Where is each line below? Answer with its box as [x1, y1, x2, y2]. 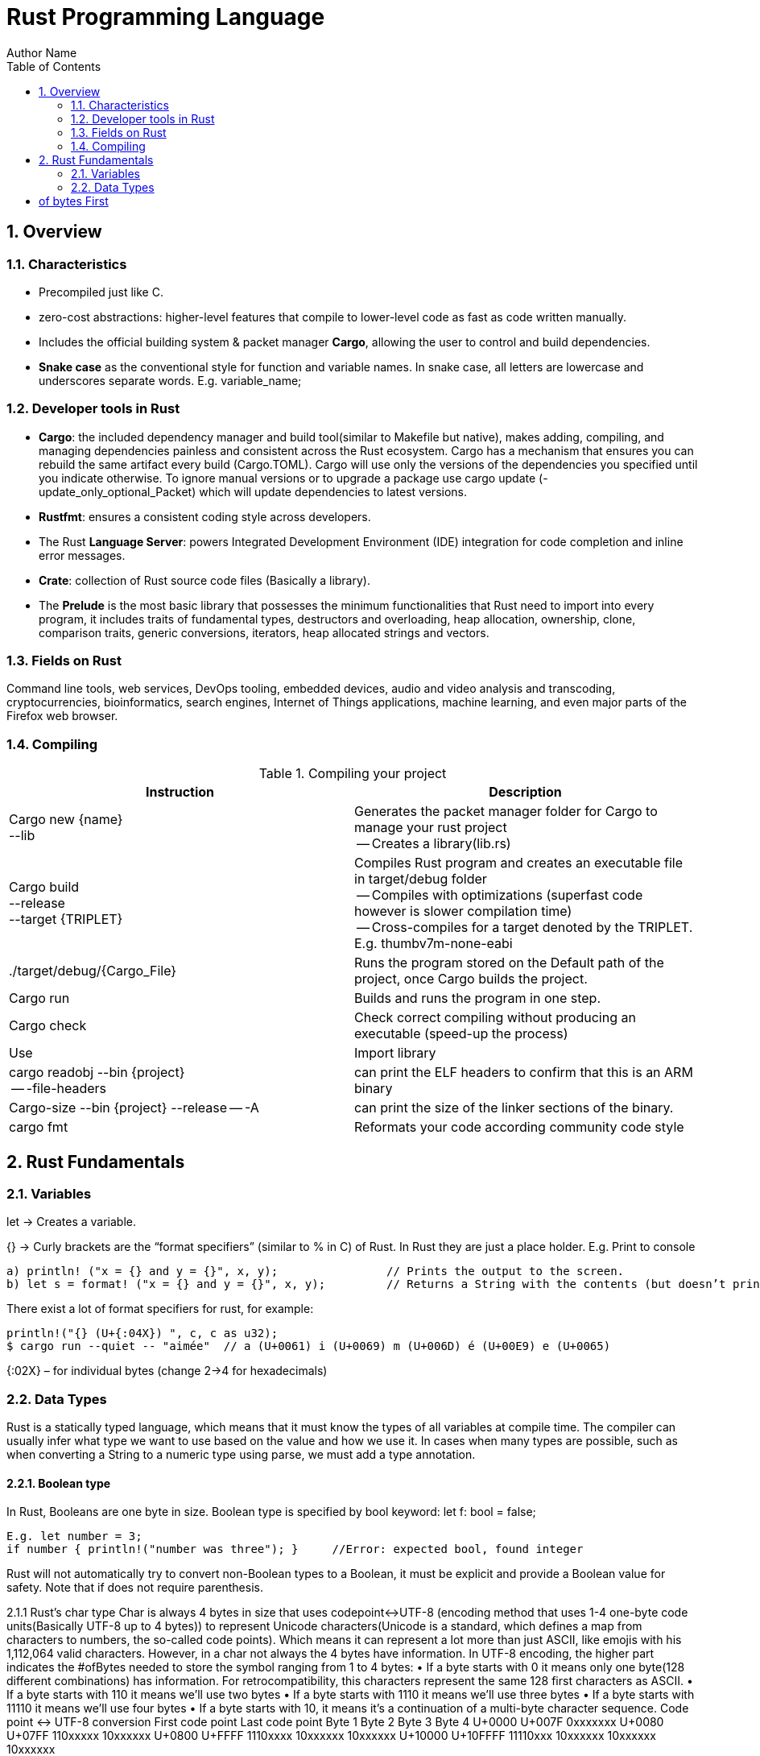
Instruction [145, 784, 215, 801]
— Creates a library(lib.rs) [356, 835, 511, 852]
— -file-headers [10, 1080, 107, 1097]
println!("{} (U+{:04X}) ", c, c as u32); [6, 1327, 279, 1340]
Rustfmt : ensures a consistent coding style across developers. [39, 509, 371, 524]
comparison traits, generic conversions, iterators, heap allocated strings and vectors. [39, 625, 489, 640]
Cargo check [9, 1017, 87, 1034]
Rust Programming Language [6, 3, 325, 31]
